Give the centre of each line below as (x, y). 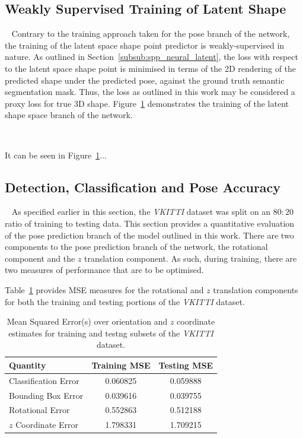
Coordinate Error (47, 425)
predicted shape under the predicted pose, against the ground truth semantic (145, 80)
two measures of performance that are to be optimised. (104, 270)
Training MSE (121, 365)
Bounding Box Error (46, 395)
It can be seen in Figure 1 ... (56, 155)
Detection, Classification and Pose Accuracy (143, 187)
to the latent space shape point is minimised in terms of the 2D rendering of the (151, 68)
